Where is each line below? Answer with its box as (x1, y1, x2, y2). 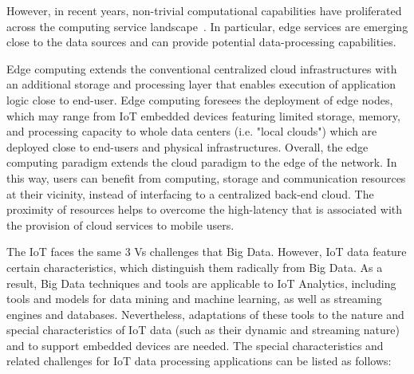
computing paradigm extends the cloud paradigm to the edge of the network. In (6, 154, 397, 171)
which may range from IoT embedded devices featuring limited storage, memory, (6, 107, 400, 124)
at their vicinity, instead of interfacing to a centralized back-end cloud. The (6, 185, 374, 202)
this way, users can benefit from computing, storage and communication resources (6, 169, 406, 186)
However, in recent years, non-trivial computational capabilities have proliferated (6, 2, 402, 18)
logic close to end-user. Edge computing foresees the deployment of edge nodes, (6, 91, 393, 108)
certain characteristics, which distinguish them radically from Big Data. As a (6, 258, 383, 275)
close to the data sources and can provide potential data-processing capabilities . (6, 33, 396, 50)
